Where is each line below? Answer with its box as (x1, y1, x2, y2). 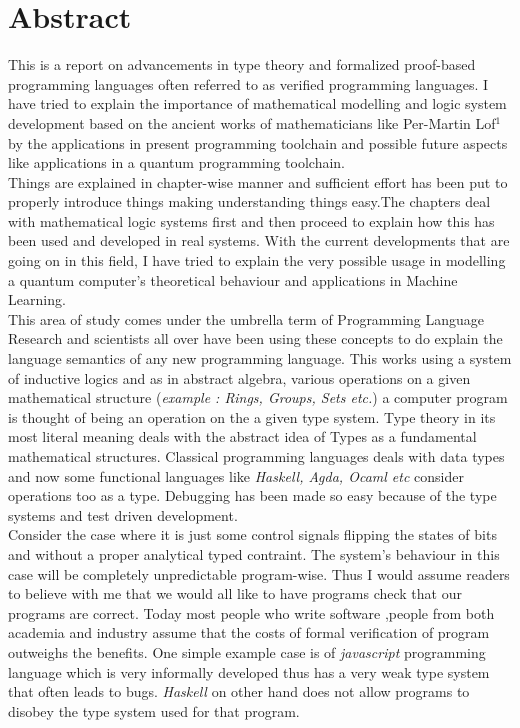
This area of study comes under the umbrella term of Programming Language (8, 308, 485, 329)
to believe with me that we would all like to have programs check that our (8, 583, 462, 604)
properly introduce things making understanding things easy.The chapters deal (8, 191, 491, 212)
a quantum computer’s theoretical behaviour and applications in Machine (8, 269, 458, 290)
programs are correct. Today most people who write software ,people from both (8, 602, 495, 623)
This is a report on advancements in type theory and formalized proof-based (8, 54, 476, 75)
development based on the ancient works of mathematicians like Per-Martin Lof (8, 112, 496, 133)
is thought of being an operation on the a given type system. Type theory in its (8, 406, 496, 427)
